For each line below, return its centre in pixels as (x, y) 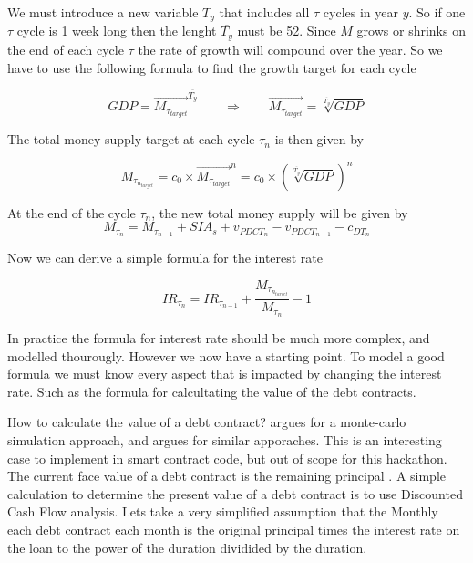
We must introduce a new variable (103, 12)
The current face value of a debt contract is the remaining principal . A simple (227, 476)
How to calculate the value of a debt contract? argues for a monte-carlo (207, 422)
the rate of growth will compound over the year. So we (290, 49)
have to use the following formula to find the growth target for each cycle (212, 67)
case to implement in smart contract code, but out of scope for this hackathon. (227, 458)
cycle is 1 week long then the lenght (117, 31)
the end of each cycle (66, 49)
